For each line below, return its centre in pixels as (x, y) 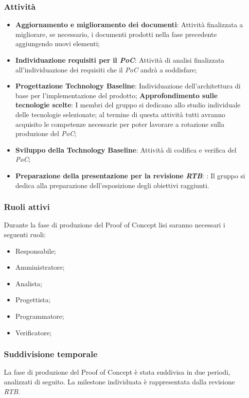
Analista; (29, 283)
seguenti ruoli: (25, 234)
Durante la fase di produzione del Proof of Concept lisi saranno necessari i (115, 225)
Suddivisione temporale (51, 354)
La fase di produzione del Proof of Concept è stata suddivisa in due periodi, (117, 372)
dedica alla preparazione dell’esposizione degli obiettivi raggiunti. (112, 185)
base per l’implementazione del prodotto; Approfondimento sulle (116, 95)
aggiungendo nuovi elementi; (58, 43)
